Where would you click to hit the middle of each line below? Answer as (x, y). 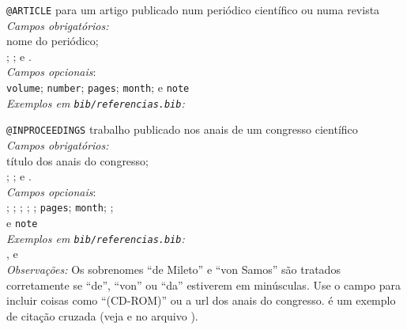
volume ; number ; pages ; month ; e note (98, 87)
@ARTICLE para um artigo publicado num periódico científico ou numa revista (193, 9)
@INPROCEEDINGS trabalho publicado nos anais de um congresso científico (182, 129)
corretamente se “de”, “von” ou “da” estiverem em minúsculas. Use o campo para (203, 284)
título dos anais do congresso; (78, 160)
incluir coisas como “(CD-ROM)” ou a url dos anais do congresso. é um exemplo (201, 300)
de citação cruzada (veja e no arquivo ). (102, 315)
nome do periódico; (53, 41)
